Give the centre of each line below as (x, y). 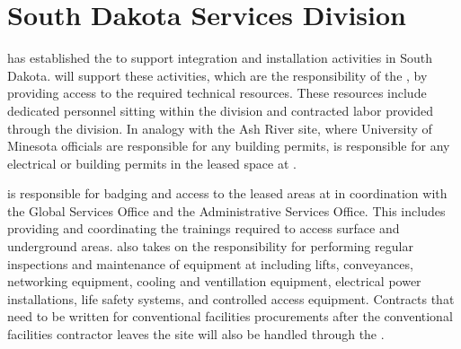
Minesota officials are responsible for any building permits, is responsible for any (229, 146)
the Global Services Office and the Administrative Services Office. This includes (226, 210)
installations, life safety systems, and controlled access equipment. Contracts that (231, 298)
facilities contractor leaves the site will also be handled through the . (196, 334)
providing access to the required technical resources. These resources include (217, 93)
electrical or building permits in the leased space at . (152, 163)
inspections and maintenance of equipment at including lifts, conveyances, (210, 263)
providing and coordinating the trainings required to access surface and (204, 228)
